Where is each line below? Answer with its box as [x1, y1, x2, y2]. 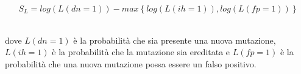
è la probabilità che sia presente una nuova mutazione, [73, 33, 276, 46]
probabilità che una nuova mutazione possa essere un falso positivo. [5, 57, 257, 70]
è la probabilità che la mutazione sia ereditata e [52, 45, 230, 58]
